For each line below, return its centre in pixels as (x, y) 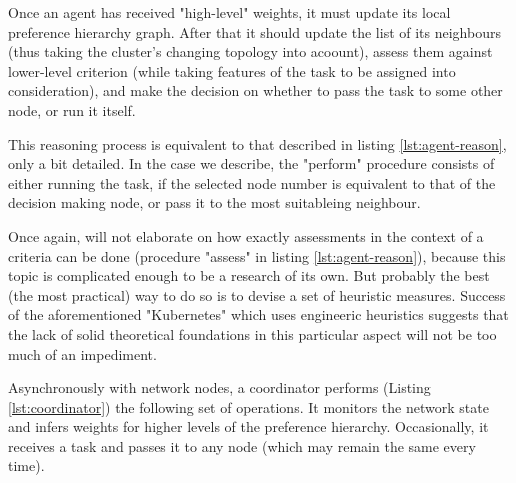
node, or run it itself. (72, 109)
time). (26, 465)
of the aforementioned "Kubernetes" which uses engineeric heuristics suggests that (258, 314)
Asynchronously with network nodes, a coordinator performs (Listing (219, 387)
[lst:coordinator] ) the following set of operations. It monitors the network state (248, 406)
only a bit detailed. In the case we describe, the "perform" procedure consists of (251, 163)
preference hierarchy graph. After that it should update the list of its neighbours (254, 31)
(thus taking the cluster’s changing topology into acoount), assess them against (250, 51)
